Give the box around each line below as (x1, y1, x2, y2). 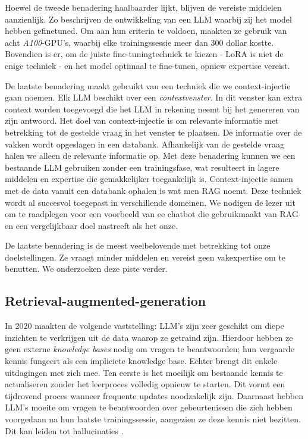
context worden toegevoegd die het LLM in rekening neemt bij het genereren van (5, 102, 300, 115)
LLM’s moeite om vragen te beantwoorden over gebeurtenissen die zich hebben (5, 401, 293, 413)
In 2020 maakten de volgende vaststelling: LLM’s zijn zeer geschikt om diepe (5, 319, 284, 332)
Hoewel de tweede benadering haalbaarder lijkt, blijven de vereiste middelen (5, 1, 282, 13)
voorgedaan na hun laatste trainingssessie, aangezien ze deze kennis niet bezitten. (5, 413, 301, 425)
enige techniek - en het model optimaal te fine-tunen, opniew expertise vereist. (5, 59, 290, 71)
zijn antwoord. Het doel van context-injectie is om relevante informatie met (5, 114, 279, 127)
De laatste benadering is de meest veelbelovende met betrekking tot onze (5, 239, 271, 252)
